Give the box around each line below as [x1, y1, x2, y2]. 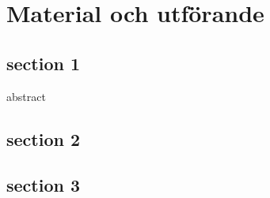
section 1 [6, 50, 81, 75]
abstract [6, 88, 46, 104]
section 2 [6, 126, 81, 151]
